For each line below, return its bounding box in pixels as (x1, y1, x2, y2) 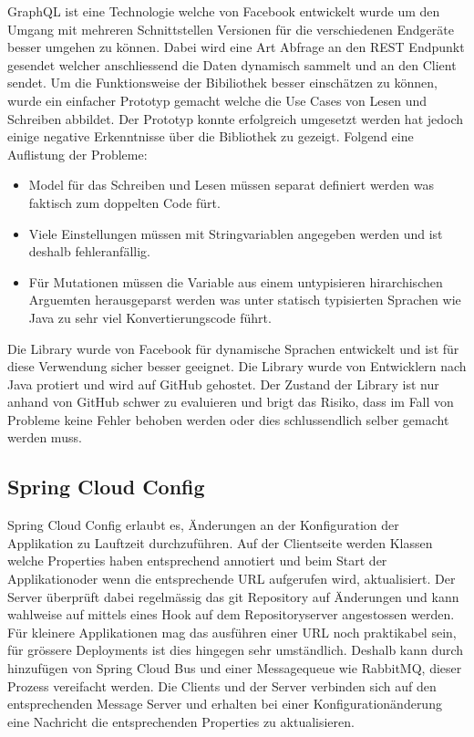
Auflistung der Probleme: (7, 144, 148, 163)
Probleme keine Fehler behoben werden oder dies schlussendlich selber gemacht (7, 410, 449, 429)
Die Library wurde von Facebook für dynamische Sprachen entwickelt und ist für (7, 338, 459, 358)
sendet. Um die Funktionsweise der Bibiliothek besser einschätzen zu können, (7, 73, 438, 92)
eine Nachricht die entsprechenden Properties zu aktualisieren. (7, 711, 355, 731)
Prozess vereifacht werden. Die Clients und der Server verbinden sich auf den (7, 676, 437, 695)
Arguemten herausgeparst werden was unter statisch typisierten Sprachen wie (28, 290, 461, 309)
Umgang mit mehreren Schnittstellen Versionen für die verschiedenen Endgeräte (7, 19, 454, 38)
